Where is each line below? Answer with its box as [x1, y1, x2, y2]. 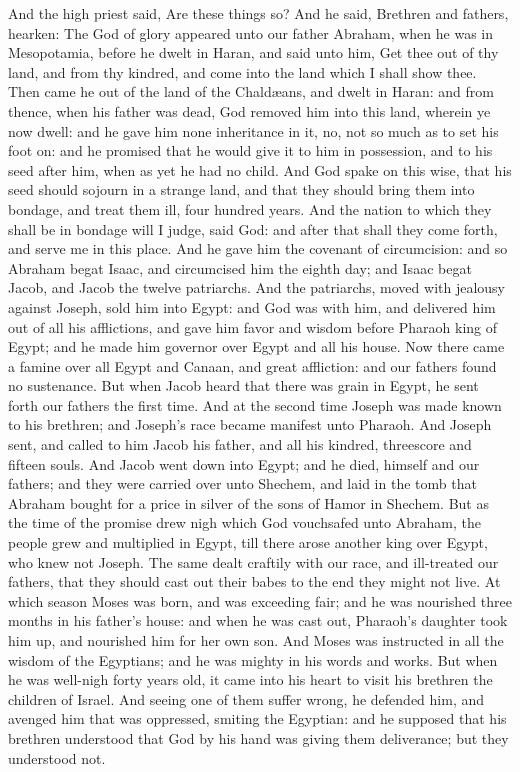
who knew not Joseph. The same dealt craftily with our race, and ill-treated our [8, 551, 499, 572]
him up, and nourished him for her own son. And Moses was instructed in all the [8, 630, 504, 650]
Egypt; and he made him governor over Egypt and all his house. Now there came [8, 336, 505, 357]
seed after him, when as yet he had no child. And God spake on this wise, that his [8, 159, 512, 180]
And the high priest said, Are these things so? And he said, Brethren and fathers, [8, 3, 509, 23]
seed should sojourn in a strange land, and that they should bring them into [8, 179, 475, 200]
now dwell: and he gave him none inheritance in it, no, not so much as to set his [8, 120, 499, 141]
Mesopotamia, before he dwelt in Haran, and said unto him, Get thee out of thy [8, 42, 499, 63]
